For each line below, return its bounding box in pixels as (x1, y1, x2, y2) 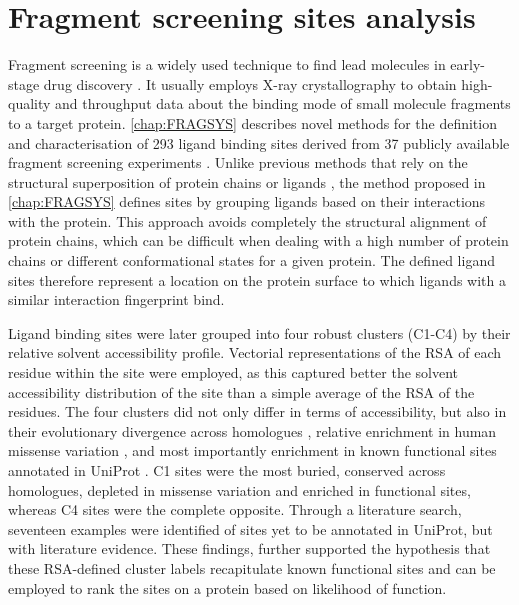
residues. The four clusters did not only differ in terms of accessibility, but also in (8, 401, 507, 422)
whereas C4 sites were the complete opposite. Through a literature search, (8, 499, 462, 520)
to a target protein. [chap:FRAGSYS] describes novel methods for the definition (8, 112, 497, 133)
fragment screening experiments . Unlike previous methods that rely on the (8, 152, 468, 173)
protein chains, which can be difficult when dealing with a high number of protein (8, 230, 509, 251)
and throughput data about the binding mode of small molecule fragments (55, 93, 511, 114)
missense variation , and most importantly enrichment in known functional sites (8, 440, 497, 461)
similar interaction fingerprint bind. (8, 289, 225, 310)
